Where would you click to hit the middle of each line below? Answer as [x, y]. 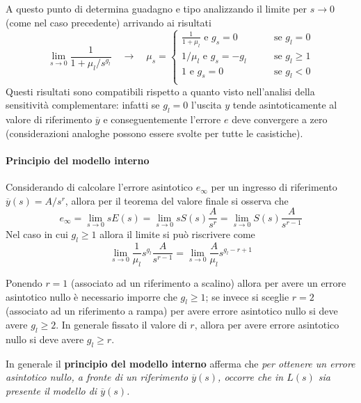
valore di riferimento [49, 119]
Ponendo [24, 282]
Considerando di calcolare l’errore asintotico [99, 187]
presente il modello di [51, 390]
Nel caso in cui [37, 234]
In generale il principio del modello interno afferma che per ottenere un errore [180, 363]
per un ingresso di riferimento [274, 187]
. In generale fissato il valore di [121, 324]
